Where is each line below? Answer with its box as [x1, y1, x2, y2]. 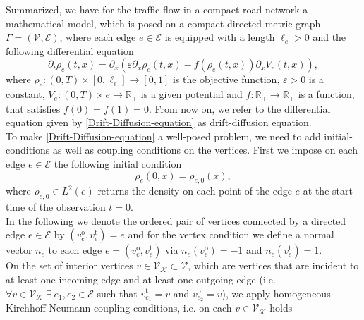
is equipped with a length [164, 30, 275, 44]
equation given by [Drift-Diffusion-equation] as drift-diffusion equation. [6, 115, 312, 130]
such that [97, 285, 138, 300]
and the [313, 30, 346, 44]
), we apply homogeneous [222, 285, 331, 300]
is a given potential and [140, 87, 243, 101]
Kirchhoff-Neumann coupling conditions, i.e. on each [6, 300, 232, 315]
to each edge [48, 242, 102, 257]
